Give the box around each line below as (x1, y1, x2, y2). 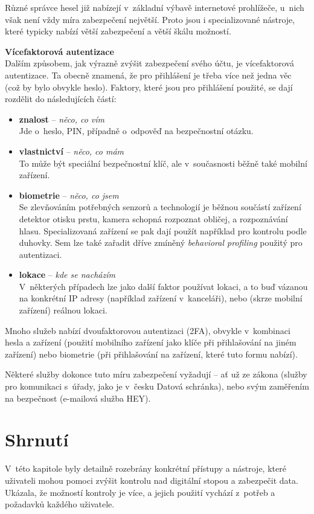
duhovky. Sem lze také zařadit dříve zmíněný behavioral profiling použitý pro (19, 236, 303, 249)
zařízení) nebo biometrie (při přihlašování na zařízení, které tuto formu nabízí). (5, 347, 298, 360)
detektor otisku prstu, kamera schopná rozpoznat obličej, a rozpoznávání (19, 212, 288, 225)
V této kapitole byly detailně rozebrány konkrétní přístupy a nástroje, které (5, 462, 286, 475)
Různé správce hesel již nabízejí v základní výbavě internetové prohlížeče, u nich (5, 1, 304, 13)
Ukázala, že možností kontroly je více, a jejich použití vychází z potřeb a (5, 486, 275, 498)
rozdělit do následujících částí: (5, 92, 117, 105)
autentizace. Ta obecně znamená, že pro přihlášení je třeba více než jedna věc (5, 68, 292, 81)
